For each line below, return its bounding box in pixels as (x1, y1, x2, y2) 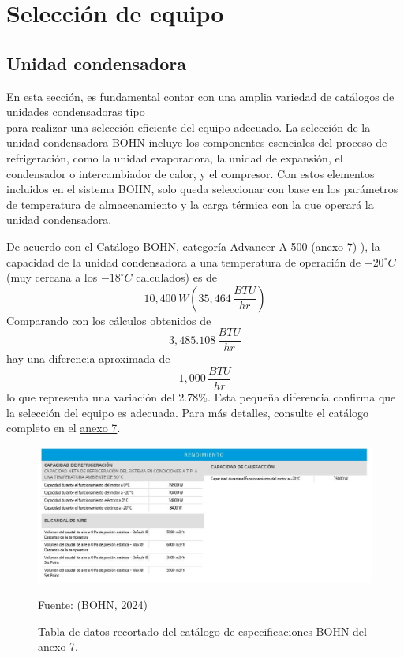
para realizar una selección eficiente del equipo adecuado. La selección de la (6, 118, 371, 135)
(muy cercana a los (6, 269, 98, 286)
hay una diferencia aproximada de (6, 350, 170, 367)
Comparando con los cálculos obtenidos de (6, 312, 211, 328)
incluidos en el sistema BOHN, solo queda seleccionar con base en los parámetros (6, 181, 398, 197)
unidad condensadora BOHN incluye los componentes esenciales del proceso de (6, 134, 387, 151)
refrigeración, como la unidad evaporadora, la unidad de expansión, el (6, 149, 343, 166)
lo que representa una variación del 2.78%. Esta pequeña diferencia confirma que (6, 389, 396, 405)
